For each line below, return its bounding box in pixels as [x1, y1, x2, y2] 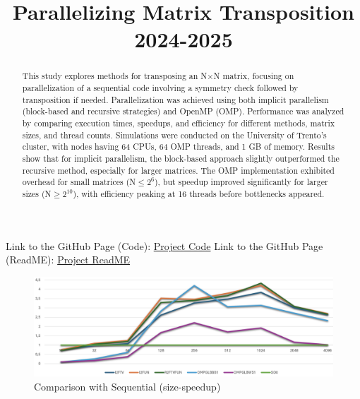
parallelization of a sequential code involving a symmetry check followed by [22, 82, 299, 94]
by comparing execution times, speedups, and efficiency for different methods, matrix [22, 117, 335, 129]
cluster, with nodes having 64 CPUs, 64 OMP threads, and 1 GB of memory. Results [22, 141, 335, 153]
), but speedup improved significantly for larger [154, 176, 328, 188]
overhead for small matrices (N [22, 176, 136, 188]
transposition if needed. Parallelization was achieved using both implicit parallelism [22, 93, 329, 105]
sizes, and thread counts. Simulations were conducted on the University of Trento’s [22, 129, 327, 141]
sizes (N [22, 187, 52, 199]
